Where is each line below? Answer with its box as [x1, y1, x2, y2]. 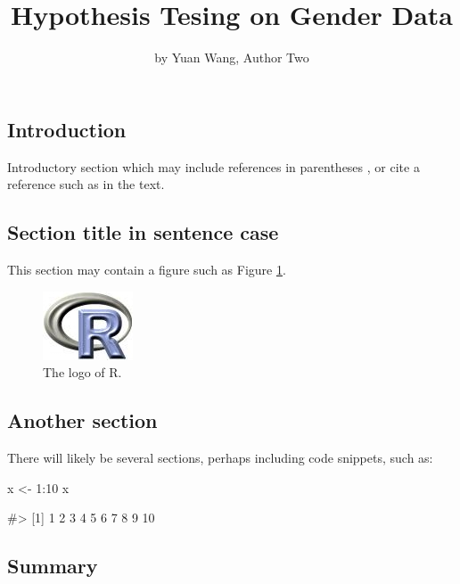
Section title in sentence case [7, 218, 279, 246]
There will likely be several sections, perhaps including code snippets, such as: [7, 448, 433, 466]
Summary [7, 552, 98, 580]
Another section [7, 407, 158, 434]
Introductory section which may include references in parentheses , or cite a [7, 157, 420, 176]
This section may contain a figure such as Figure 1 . [7, 259, 286, 278]
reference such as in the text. [7, 175, 165, 193]
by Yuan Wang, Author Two [154, 48, 309, 67]
